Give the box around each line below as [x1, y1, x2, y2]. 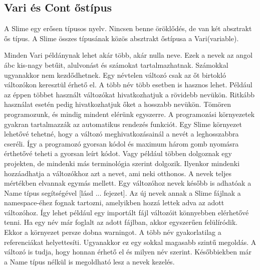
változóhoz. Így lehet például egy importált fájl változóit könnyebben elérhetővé [4, 207, 249, 217]
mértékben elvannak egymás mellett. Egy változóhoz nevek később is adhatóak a [4, 178, 251, 188]
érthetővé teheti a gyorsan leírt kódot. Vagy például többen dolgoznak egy [4, 148, 232, 159]
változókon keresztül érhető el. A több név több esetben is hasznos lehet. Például [4, 79, 252, 90]
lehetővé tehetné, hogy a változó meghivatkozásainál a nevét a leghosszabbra [4, 128, 239, 139]
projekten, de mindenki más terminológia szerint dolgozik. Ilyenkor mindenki [4, 158, 240, 168]
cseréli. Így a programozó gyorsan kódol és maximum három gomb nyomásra [4, 138, 239, 149]
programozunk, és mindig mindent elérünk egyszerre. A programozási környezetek [4, 108, 255, 119]
